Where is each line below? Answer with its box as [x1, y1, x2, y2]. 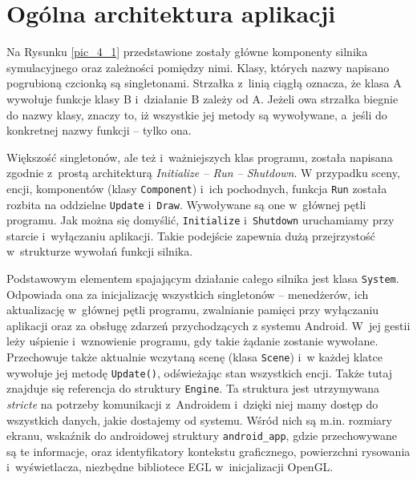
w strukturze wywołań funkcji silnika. [6, 243, 193, 260]
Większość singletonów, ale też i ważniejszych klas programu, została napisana [6, 148, 393, 165]
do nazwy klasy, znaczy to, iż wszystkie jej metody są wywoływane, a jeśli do [6, 106, 387, 123]
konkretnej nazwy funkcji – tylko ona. [6, 122, 192, 139]
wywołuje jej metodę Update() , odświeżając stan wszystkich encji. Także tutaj [6, 364, 393, 381]
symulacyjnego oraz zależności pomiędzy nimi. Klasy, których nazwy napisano [6, 58, 390, 75]
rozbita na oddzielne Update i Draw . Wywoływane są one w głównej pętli [6, 196, 366, 212]
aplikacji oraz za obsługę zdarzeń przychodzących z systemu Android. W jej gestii [6, 317, 411, 333]
